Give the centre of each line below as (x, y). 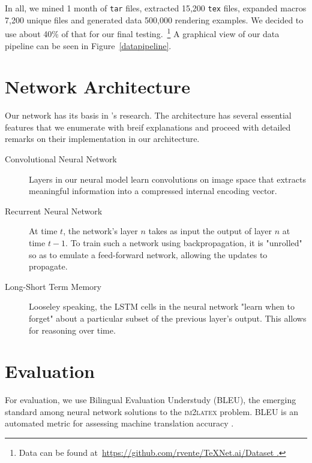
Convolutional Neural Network (61, 159)
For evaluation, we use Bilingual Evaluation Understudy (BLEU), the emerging (151, 400)
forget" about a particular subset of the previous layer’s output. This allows (168, 318)
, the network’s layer (100, 231)
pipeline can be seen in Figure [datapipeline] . (88, 45)
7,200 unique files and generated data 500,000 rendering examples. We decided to (154, 19)
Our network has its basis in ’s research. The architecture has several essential (148, 115)
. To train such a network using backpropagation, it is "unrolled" (184, 242)
